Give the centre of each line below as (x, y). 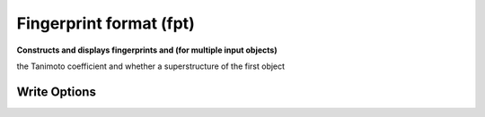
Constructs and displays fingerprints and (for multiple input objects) (147, 50)
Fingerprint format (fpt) (106, 23)
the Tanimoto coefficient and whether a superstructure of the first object (151, 66)
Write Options (56, 92)
